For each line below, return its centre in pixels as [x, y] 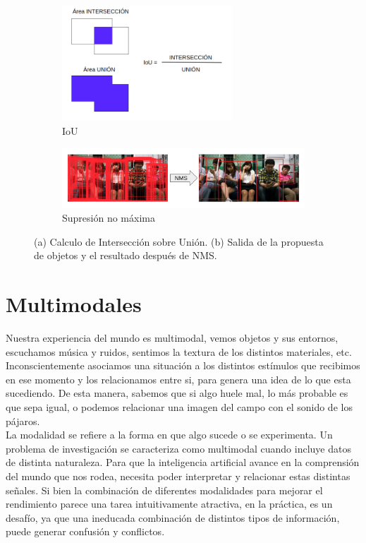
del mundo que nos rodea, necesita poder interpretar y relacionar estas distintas [178, 476]
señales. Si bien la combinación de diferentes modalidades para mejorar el [164, 490]
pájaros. [23, 420]
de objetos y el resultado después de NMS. [126, 255]
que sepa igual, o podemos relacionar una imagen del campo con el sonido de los [179, 407]
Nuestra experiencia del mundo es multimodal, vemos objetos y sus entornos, [172, 338]
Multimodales [74, 304]
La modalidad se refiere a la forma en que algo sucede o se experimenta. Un [169, 435]
